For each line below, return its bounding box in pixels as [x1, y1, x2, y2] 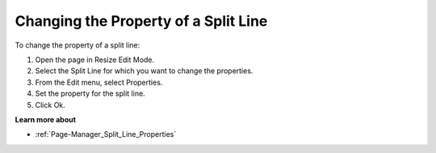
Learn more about [15, 114, 77, 124]
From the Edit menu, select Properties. [35, 77, 163, 87]
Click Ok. [35, 100, 66, 110]
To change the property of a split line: [15, 40, 140, 50]
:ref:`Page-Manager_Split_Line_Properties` [35, 130, 177, 139]
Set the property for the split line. [35, 89, 145, 98]
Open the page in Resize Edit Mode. [35, 55, 155, 64]
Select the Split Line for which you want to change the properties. [35, 66, 254, 76]
